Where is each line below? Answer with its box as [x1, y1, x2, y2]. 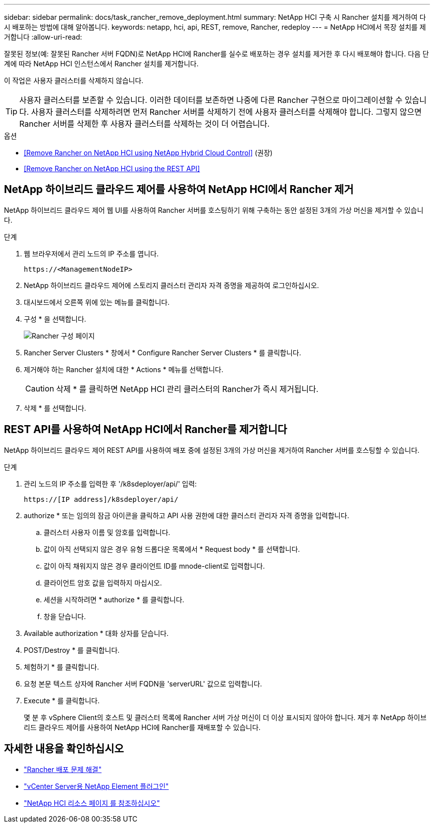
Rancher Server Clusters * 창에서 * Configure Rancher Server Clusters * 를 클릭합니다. [24, 348, 301, 357]
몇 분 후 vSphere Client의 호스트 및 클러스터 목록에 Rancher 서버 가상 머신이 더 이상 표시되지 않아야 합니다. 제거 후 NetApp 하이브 [24, 713, 427, 722]
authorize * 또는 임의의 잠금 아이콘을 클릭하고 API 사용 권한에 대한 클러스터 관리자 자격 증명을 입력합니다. [24, 511, 349, 520]
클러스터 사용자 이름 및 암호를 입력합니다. [44, 528, 170, 536]
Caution [25, 383, 54, 393]
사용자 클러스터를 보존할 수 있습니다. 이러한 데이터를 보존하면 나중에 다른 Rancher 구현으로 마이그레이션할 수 [19, 95, 403, 105]
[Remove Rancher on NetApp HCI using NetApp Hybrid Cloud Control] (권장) [24, 148, 273, 157]
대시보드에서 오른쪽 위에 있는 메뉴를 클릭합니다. [24, 297, 170, 306]
